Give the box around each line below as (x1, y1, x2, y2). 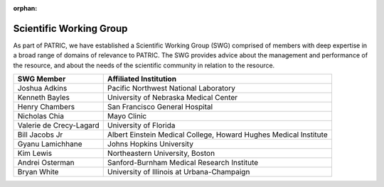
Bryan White (17, 167, 59, 177)
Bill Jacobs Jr (17, 130, 63, 140)
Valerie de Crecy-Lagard (17, 120, 100, 130)
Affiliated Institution (107, 74, 177, 84)
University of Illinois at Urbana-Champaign (107, 167, 250, 177)
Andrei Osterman (17, 158, 75, 168)
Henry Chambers (17, 102, 75, 112)
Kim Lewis (17, 149, 53, 159)
